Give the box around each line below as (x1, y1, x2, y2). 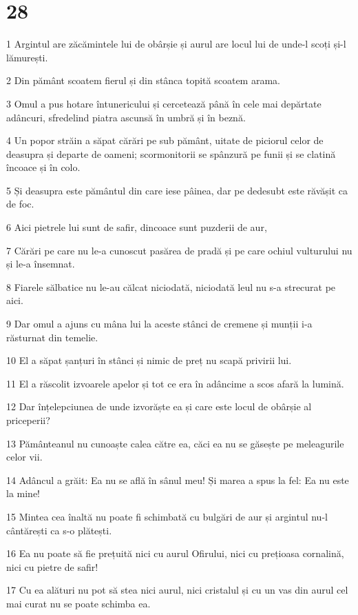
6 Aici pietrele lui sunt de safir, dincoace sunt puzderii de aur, (6, 220, 267, 234)
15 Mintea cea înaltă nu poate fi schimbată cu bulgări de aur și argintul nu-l (6, 509, 328, 523)
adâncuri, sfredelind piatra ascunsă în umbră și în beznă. (6, 110, 246, 124)
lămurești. (6, 50, 48, 64)
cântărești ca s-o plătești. (6, 523, 112, 537)
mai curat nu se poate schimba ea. (6, 596, 151, 610)
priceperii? (6, 413, 50, 427)
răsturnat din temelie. (6, 330, 98, 344)
